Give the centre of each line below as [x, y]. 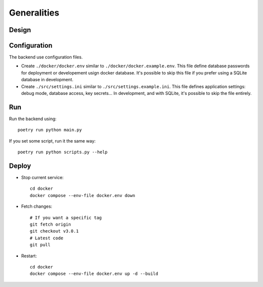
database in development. [47, 80]
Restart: [29, 256]
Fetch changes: [37, 206]
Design [20, 30]
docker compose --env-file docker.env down [83, 195]
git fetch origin [50, 224]
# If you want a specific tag [66, 217]
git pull [40, 245]
